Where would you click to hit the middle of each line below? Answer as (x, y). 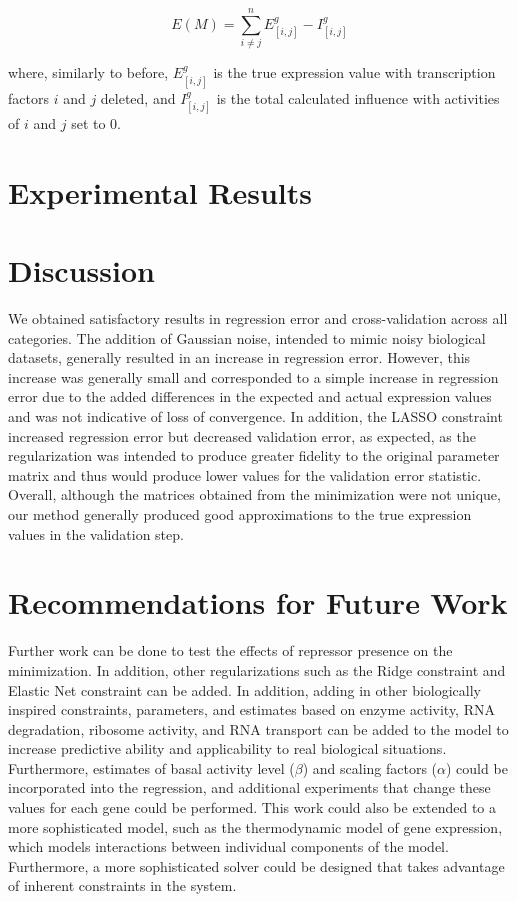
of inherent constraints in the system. (122, 885)
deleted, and (138, 97)
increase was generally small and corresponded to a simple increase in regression (253, 376)
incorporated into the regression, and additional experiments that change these (249, 787)
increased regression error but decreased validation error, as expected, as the (242, 435)
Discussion (81, 270)
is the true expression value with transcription (354, 72)
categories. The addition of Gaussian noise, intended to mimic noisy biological (247, 337)
